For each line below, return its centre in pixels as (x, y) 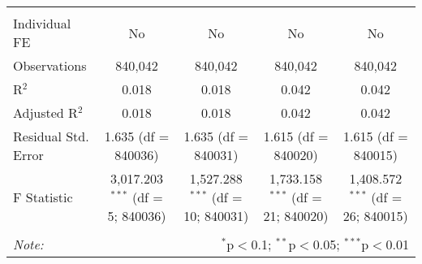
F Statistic (43, 197)
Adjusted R (45, 113)
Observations (50, 65)
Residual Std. (51, 136)
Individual (42, 23)
